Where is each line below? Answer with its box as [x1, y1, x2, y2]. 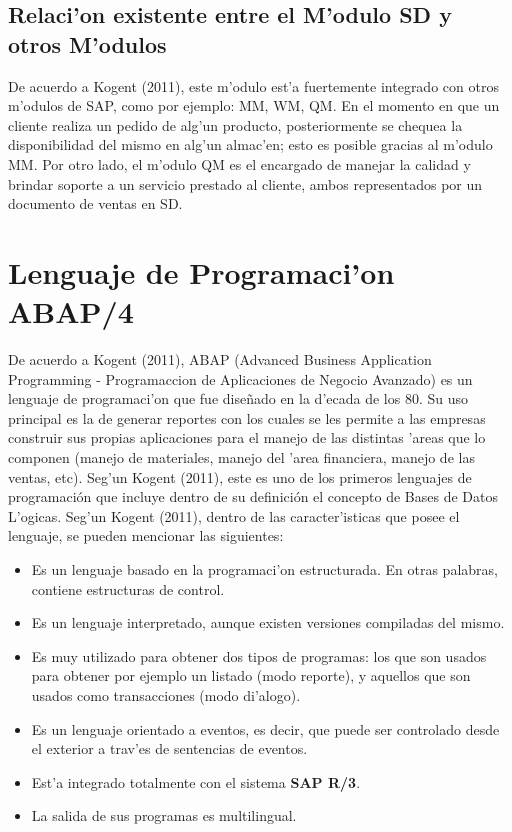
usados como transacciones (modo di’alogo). [31, 684, 301, 705]
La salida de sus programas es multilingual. [31, 805, 297, 826]
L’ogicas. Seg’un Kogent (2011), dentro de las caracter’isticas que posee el [8, 505, 460, 526]
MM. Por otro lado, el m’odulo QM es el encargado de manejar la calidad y [8, 153, 471, 174]
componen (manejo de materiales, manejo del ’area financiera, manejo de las [8, 447, 475, 468]
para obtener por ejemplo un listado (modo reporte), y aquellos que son [31, 665, 471, 686]
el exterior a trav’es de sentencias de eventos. [31, 738, 308, 759]
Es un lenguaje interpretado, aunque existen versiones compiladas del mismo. [31, 612, 505, 633]
